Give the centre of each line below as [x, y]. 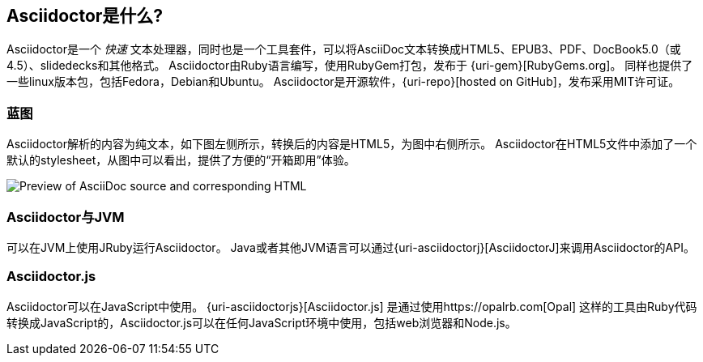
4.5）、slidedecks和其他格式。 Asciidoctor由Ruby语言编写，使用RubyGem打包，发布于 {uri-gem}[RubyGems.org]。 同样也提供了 [350, 66]
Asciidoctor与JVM [66, 217]
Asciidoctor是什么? [85, 16]
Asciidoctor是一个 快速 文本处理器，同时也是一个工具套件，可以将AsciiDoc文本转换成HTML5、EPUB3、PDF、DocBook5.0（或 [344, 49]
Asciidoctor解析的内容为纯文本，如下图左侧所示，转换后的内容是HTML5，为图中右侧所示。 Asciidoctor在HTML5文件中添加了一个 [352, 144]
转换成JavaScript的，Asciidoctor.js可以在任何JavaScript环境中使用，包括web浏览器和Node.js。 [262, 322]
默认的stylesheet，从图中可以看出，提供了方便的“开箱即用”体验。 [181, 160]
